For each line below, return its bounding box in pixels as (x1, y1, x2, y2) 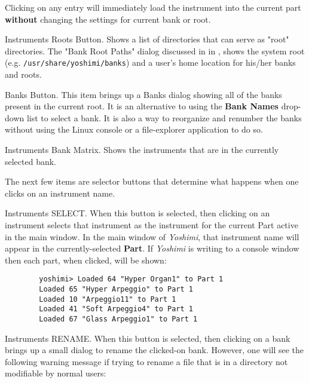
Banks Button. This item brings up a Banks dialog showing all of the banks (5, 88, 282, 100)
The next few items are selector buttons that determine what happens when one (5, 175, 299, 188)
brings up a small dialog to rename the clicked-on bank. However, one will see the (5, 344, 304, 356)
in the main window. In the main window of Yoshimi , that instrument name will (5, 230, 299, 243)
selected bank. (5, 155, 57, 167)
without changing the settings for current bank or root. (5, 13, 211, 25)
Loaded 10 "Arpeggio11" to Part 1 (39, 295, 176, 304)
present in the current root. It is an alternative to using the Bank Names (5, 100, 279, 112)
